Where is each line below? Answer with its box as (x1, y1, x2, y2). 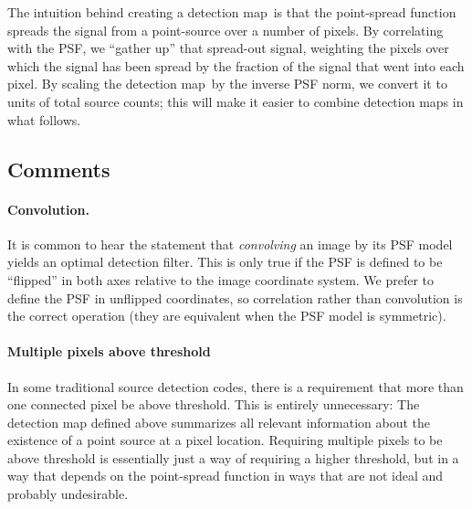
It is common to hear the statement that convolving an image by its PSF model (7, 234, 453, 253)
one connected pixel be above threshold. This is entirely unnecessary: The (7, 395, 420, 414)
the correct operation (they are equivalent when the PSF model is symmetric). (7, 306, 446, 325)
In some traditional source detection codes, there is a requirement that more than (7, 376, 464, 396)
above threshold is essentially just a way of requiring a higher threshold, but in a (7, 448, 459, 467)
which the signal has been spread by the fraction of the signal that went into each (7, 56, 465, 75)
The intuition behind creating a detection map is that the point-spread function (7, 3, 456, 21)
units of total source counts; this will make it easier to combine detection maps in (7, 91, 464, 111)
